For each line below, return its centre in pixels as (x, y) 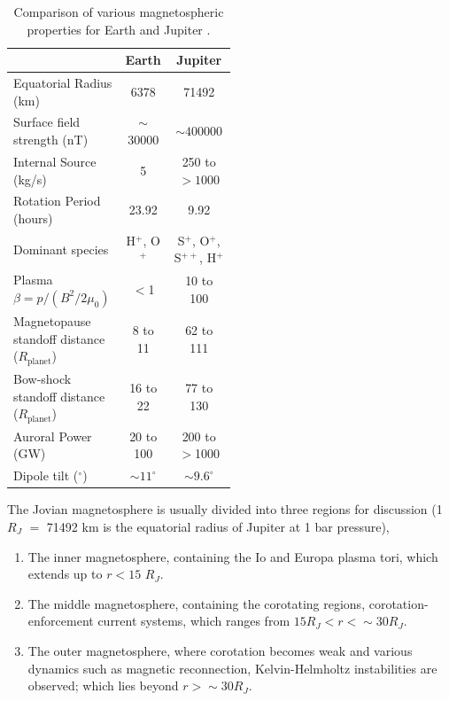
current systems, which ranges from (194, 621)
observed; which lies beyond (103, 685)
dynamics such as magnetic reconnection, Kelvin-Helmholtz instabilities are (232, 668)
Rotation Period (57, 201)
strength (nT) (51, 140)
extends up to (65, 574)
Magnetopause (52, 321)
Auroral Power (53, 436)
